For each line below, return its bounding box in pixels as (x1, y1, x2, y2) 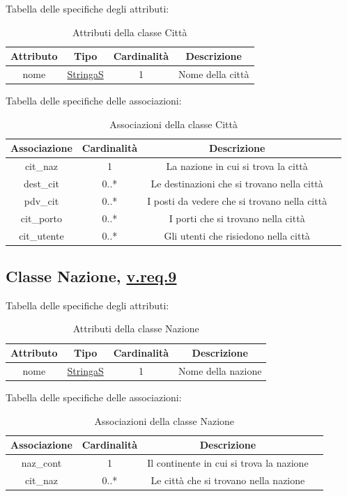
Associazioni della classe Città (109, 116, 238, 131)
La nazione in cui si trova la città (166, 159, 308, 173)
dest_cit (23, 176, 59, 190)
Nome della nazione (178, 363, 262, 378)
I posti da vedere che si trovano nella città (147, 193, 327, 208)
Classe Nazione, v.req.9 (6, 265, 177, 287)
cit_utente (19, 228, 64, 242)
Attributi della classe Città (72, 24, 187, 39)
